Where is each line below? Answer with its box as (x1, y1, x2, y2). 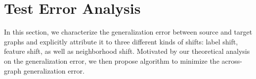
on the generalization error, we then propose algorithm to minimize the (4, 55, 219, 66)
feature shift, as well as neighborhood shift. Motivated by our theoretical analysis (4, 46, 250, 56)
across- (221, 55, 242, 66)
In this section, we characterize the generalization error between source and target (4, 27, 253, 37)
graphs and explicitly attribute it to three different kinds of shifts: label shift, (4, 36, 238, 46)
